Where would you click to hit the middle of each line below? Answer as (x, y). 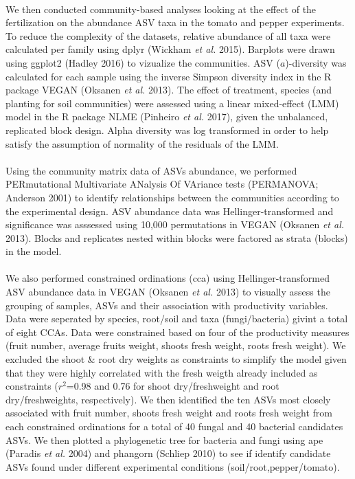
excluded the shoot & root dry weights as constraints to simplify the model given (176, 359)
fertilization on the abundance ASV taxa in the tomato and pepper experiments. (175, 22)
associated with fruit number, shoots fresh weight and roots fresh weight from (169, 413)
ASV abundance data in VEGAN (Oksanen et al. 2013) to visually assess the (168, 292)
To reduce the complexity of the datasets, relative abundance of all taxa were (168, 35)
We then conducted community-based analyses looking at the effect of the (161, 9)
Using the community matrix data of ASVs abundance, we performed (151, 170)
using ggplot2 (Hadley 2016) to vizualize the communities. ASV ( (143, 62)
